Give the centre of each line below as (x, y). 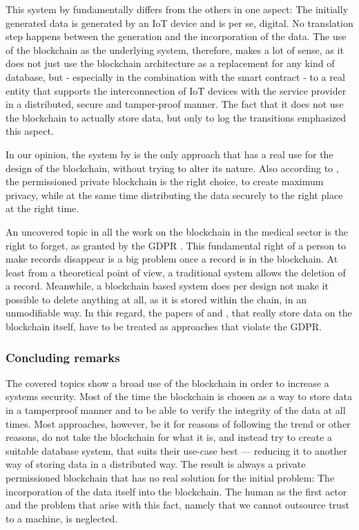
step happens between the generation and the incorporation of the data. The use (176, 36)
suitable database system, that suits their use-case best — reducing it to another (176, 450)
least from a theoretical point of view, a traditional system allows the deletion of (176, 272)
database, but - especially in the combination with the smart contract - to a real (175, 76)
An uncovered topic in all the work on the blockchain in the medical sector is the (177, 231)
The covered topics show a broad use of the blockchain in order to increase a (167, 382)
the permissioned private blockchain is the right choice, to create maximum (165, 181)
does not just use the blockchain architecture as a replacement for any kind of (170, 63)
